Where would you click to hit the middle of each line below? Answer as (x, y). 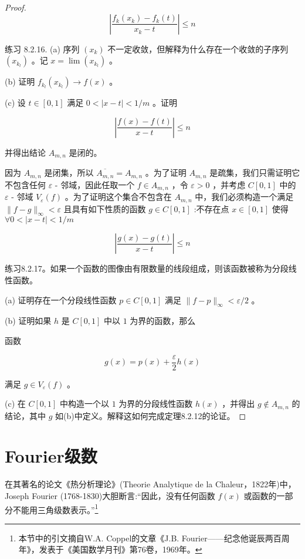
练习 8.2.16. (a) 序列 (42, 48)
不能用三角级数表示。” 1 (55, 508)
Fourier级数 (51, 456)
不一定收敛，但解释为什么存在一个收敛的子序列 (198, 48)
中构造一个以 (85, 404)
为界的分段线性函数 (156, 404)
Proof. (16, 7)
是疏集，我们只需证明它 (255, 173)
